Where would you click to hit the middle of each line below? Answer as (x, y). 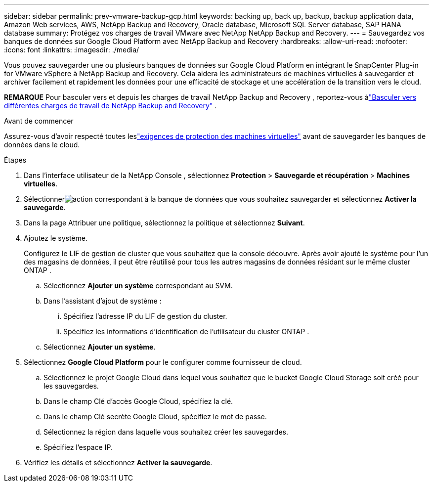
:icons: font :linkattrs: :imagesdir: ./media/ (72, 50)
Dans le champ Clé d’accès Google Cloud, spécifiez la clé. (138, 401)
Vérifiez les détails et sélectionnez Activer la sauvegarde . (118, 463)
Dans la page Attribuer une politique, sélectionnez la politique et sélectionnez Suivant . (164, 223)
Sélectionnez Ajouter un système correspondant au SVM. (138, 286)
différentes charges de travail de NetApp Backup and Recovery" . (110, 106)
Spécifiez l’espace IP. (78, 447)
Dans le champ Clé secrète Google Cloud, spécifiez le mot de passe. (155, 417)
